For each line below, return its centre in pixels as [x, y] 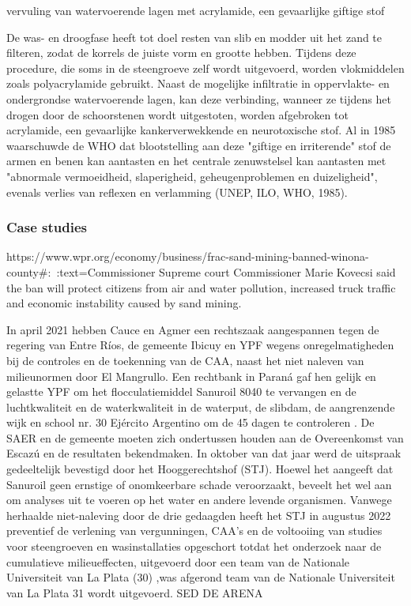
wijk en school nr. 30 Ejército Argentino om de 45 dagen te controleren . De [190, 422]
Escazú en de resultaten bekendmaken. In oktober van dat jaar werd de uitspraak [204, 453]
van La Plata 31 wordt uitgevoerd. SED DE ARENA [135, 592]
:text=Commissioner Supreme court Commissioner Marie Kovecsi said [226, 271]
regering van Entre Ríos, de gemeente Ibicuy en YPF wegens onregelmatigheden [200, 345]
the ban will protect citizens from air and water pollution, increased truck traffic [201, 287]
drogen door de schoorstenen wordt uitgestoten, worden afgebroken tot [177, 114]
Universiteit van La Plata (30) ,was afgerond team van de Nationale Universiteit [201, 577]
